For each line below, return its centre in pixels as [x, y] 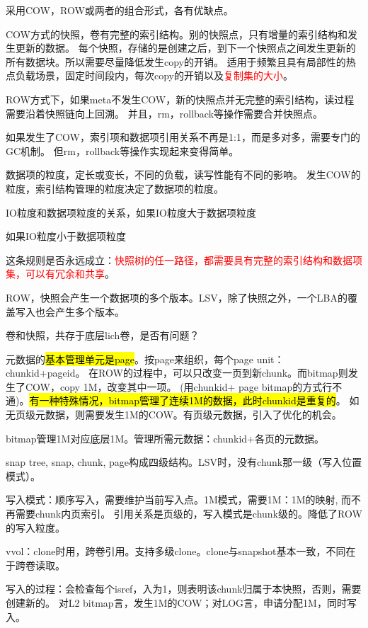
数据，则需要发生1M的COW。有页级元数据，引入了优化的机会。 [193, 415]
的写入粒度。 [35, 527]
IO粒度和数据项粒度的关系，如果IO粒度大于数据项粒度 [131, 212]
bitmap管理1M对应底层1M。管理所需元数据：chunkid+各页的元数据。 [165, 438]
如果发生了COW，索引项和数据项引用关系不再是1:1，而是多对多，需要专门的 [183, 137]
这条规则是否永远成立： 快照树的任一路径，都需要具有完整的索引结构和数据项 [184, 259]
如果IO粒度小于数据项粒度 [66, 236]
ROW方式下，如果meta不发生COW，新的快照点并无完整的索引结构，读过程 [180, 99]
